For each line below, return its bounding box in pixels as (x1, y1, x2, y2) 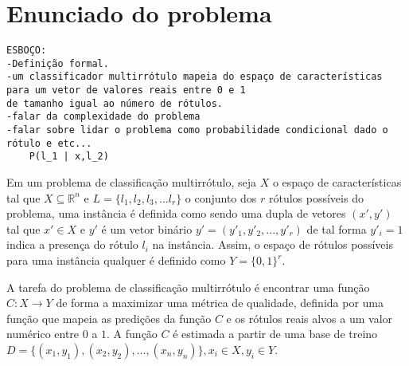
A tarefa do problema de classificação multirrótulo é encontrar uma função (6, 278, 370, 295)
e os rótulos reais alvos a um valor (226, 309, 393, 326)
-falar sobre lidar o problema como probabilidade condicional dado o (6, 124, 388, 136)
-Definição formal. (6, 57, 109, 69)
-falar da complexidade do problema (6, 111, 201, 123)
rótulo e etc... (6, 137, 92, 149)
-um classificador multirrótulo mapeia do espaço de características (6, 71, 383, 83)
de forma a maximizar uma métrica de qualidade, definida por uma (56, 294, 384, 311)
